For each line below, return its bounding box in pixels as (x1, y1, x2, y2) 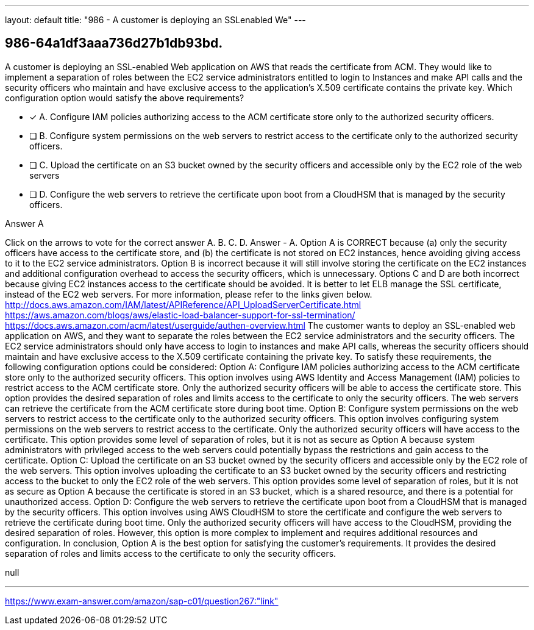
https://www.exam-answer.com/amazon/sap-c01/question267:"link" (5, 595, 279, 606)
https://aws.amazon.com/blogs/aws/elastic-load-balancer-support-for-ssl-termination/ (5, 309, 355, 320)
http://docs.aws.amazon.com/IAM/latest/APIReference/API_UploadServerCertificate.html (5, 299, 361, 310)
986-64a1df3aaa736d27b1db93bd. (5, 35, 223, 51)
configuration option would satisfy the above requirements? (5, 92, 244, 103)
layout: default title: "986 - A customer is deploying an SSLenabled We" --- (5, 15, 306, 25)
